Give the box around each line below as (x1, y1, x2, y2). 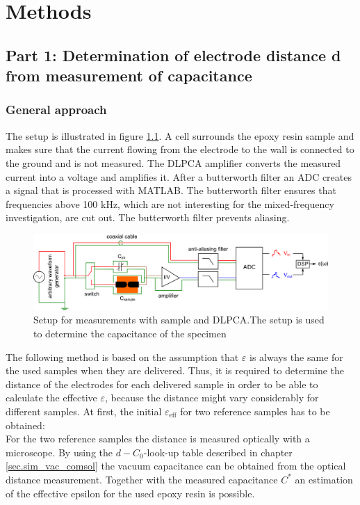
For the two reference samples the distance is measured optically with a (6, 431, 310, 446)
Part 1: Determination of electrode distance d (6, 44, 341, 65)
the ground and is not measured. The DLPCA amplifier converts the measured (6, 155, 341, 170)
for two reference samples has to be (180, 403, 330, 418)
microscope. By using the (6, 444, 113, 459)
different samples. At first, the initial (6, 403, 162, 418)
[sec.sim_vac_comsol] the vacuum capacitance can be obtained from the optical (6, 458, 346, 473)
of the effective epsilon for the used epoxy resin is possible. (6, 486, 255, 500)
